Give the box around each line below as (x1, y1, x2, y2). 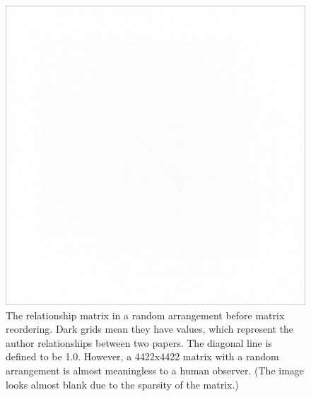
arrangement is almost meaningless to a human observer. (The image (6, 362, 305, 377)
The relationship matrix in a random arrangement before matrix (6, 307, 285, 322)
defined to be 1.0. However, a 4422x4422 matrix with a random (6, 349, 279, 364)
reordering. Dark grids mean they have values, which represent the (6, 321, 294, 336)
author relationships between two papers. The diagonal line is (6, 335, 272, 350)
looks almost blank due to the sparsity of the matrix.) (6, 377, 239, 391)
